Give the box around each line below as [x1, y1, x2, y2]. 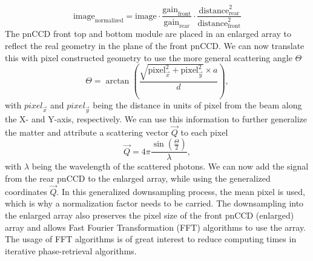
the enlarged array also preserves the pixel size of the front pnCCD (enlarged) [5, 208, 294, 221]
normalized [94, 17, 124, 24]
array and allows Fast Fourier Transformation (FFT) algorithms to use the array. [5, 220, 306, 233]
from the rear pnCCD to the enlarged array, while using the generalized [5, 171, 271, 184]
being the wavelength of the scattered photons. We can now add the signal [31, 160, 309, 173]
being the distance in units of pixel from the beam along [93, 99, 302, 111]
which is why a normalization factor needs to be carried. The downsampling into [5, 197, 304, 210]
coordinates [5, 185, 47, 197]
